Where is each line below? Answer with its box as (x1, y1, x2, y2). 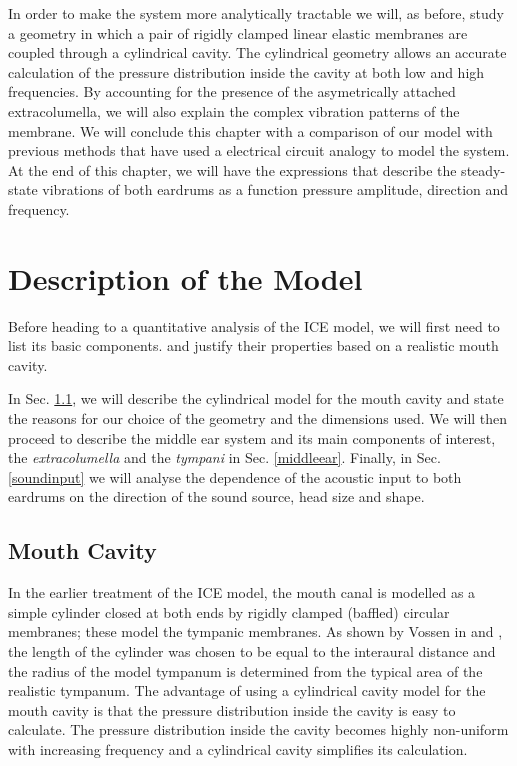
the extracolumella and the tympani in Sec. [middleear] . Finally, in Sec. (8, 447, 441, 468)
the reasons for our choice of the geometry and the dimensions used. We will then (8, 408, 508, 429)
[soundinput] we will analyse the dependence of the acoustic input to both (8, 466, 462, 487)
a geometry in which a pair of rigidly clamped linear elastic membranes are (8, 22, 468, 43)
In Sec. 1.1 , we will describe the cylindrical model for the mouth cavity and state (8, 388, 504, 409)
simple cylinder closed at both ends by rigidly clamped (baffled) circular (8, 601, 450, 622)
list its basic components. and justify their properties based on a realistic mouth (8, 335, 499, 356)
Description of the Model (8, 257, 363, 298)
